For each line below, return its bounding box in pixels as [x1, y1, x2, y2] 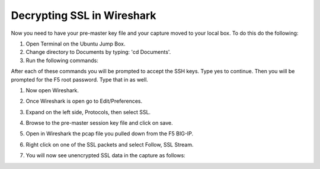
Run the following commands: [25, 57, 99, 64]
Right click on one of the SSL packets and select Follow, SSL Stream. [25, 141, 194, 148]
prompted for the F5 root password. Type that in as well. [11, 76, 148, 83]
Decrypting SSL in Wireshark [11, 9, 156, 22]
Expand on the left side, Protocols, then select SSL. [25, 108, 151, 115]
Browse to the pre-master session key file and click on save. [25, 119, 173, 126]
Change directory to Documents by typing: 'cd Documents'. [25, 48, 171, 56]
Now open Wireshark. [25, 86, 79, 94]
